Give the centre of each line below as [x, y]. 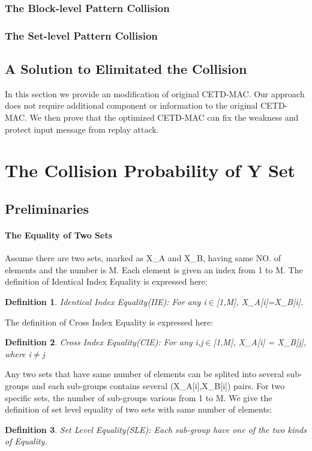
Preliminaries [47, 209]
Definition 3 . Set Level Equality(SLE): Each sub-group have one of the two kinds [156, 429]
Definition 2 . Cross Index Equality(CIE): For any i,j [104, 342]
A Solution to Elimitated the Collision [126, 69]
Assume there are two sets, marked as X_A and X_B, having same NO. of [143, 258]
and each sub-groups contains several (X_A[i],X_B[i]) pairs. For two [158, 385]
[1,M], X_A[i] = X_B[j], [260, 342]
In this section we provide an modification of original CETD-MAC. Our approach [155, 93]
